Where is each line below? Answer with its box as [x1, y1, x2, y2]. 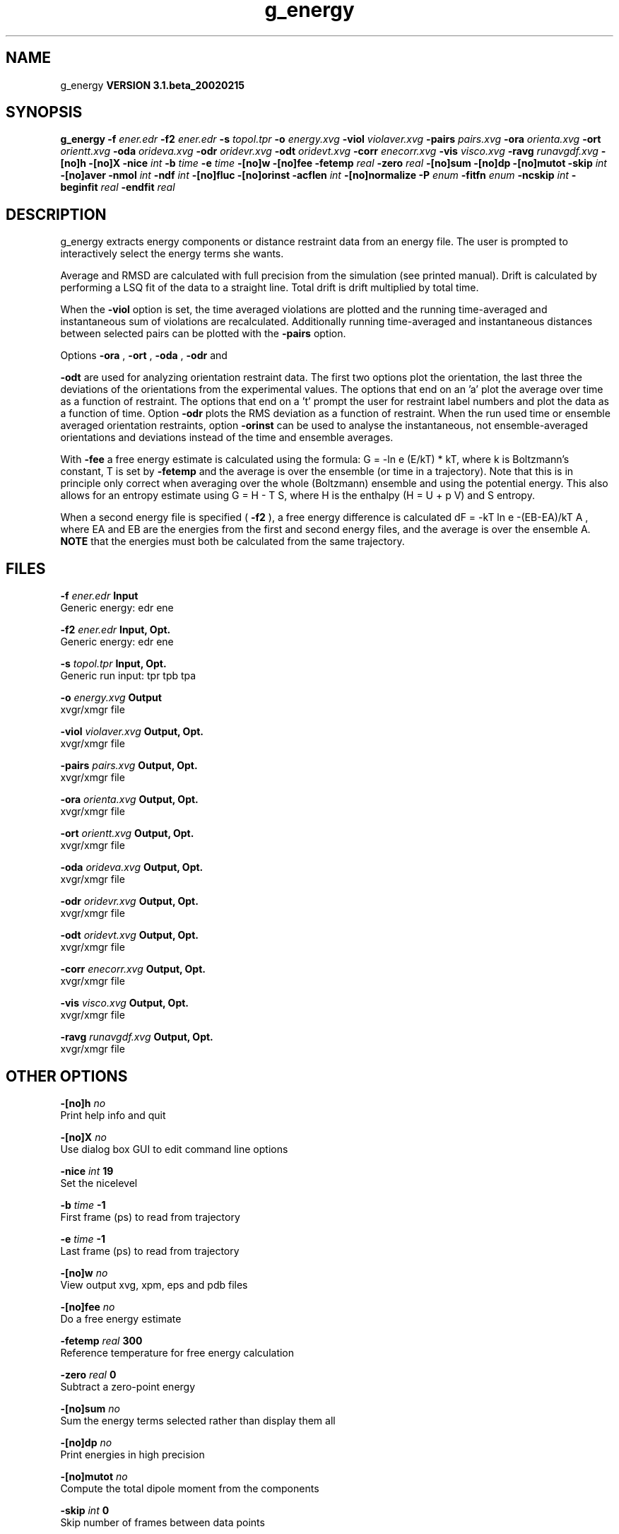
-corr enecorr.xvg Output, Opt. [60, 963, 206, 976]
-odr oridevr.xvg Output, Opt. [60, 895, 199, 908]
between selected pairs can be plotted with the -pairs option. [60, 327, 346, 340]
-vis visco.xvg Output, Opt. [60, 997, 189, 1009]
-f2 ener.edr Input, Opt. [60, 623, 171, 636]
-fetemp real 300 [60, 1334, 143, 1347]
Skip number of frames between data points [60, 1516, 265, 1528]
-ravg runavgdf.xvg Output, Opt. [60, 1031, 213, 1043]
